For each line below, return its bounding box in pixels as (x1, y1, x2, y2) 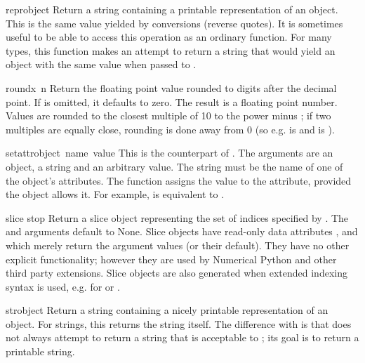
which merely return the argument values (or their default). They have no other (6, 237, 350, 252)
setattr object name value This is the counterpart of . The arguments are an (6, 145, 333, 160)
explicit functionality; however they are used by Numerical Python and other (6, 251, 337, 266)
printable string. (6, 344, 75, 359)
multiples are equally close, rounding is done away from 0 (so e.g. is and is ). (6, 121, 335, 136)
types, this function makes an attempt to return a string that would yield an (6, 43, 336, 58)
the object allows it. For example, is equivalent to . (6, 187, 225, 202)
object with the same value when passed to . (6, 57, 197, 72)
